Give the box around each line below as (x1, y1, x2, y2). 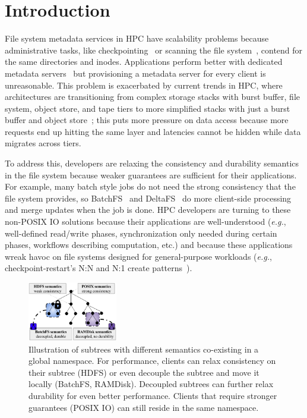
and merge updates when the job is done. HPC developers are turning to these (5, 203, 291, 216)
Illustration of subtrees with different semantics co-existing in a (29, 342, 259, 355)
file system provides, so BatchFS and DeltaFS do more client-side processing (5, 191, 292, 204)
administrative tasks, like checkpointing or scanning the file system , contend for (5, 43, 303, 56)
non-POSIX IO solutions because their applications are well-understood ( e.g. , (5, 215, 286, 228)
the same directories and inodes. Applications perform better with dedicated (5, 55, 283, 68)
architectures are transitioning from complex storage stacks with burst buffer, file (5, 90, 300, 103)
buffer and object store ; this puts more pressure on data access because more (5, 114, 289, 126)
